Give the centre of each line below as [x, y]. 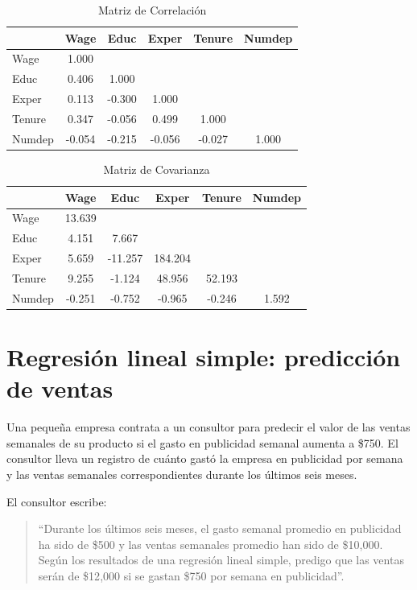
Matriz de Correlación [153, 10]
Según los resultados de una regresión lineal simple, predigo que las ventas [221, 560]
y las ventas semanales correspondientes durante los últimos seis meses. [182, 474]
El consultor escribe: [57, 501]
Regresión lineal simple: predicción [204, 357]
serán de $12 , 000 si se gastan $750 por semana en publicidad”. [191, 575]
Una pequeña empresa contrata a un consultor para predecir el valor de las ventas [208, 427]
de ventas [60, 388]
